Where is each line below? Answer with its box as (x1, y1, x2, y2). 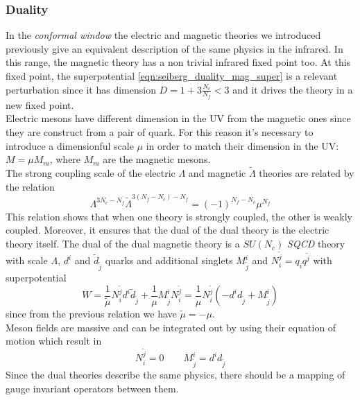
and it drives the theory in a (232, 82, 353, 96)
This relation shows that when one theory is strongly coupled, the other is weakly (6, 209, 352, 223)
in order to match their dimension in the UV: (146, 138, 339, 153)
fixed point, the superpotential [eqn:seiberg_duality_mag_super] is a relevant (6, 69, 338, 82)
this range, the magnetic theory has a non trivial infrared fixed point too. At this (6, 55, 351, 69)
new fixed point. (6, 97, 74, 112)
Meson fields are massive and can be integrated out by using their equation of (6, 320, 336, 334)
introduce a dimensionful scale (6, 138, 134, 153)
